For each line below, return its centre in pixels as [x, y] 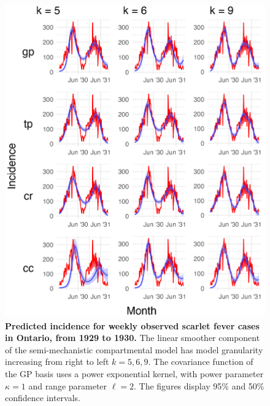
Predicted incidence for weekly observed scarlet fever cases [132, 325]
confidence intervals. [43, 398]
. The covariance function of [201, 362]
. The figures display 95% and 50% [199, 385]
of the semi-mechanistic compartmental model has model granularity [134, 349]
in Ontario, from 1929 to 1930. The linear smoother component [133, 338]
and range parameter [68, 385]
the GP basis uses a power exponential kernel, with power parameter [134, 373]
